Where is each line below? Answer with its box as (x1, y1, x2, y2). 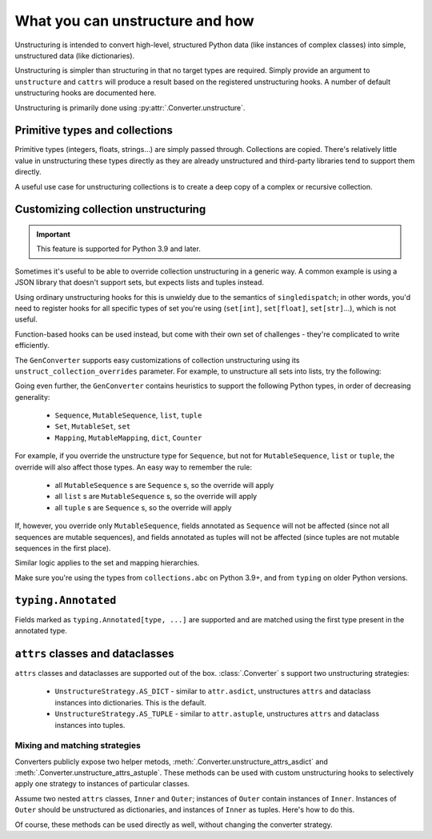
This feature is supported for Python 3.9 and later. (36, 244, 202, 254)
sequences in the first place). (14, 543, 111, 553)
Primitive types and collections (14, 124, 174, 138)
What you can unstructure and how (14, 12, 255, 30)
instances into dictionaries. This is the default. (54, 697, 207, 707)
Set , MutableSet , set (54, 421, 131, 431)
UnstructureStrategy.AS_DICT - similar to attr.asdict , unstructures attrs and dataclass (54, 686, 371, 696)
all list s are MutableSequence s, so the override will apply (54, 492, 258, 501)
